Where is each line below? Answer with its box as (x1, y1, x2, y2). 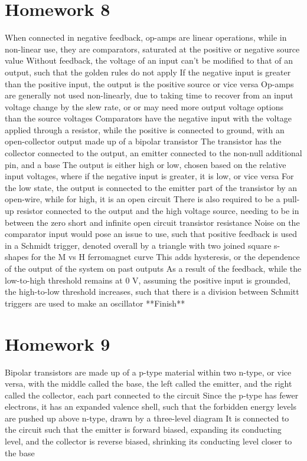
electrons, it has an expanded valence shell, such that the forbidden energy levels (5, 400, 296, 413)
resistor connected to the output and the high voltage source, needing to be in (17, 205, 299, 217)
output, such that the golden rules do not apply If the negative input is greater (5, 65, 291, 78)
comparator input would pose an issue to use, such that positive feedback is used (5, 228, 297, 240)
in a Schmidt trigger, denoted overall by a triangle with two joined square (5, 239, 272, 251)
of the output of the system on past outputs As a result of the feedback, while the (5, 262, 302, 274)
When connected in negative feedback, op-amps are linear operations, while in (5, 31, 287, 44)
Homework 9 (5, 331, 110, 355)
